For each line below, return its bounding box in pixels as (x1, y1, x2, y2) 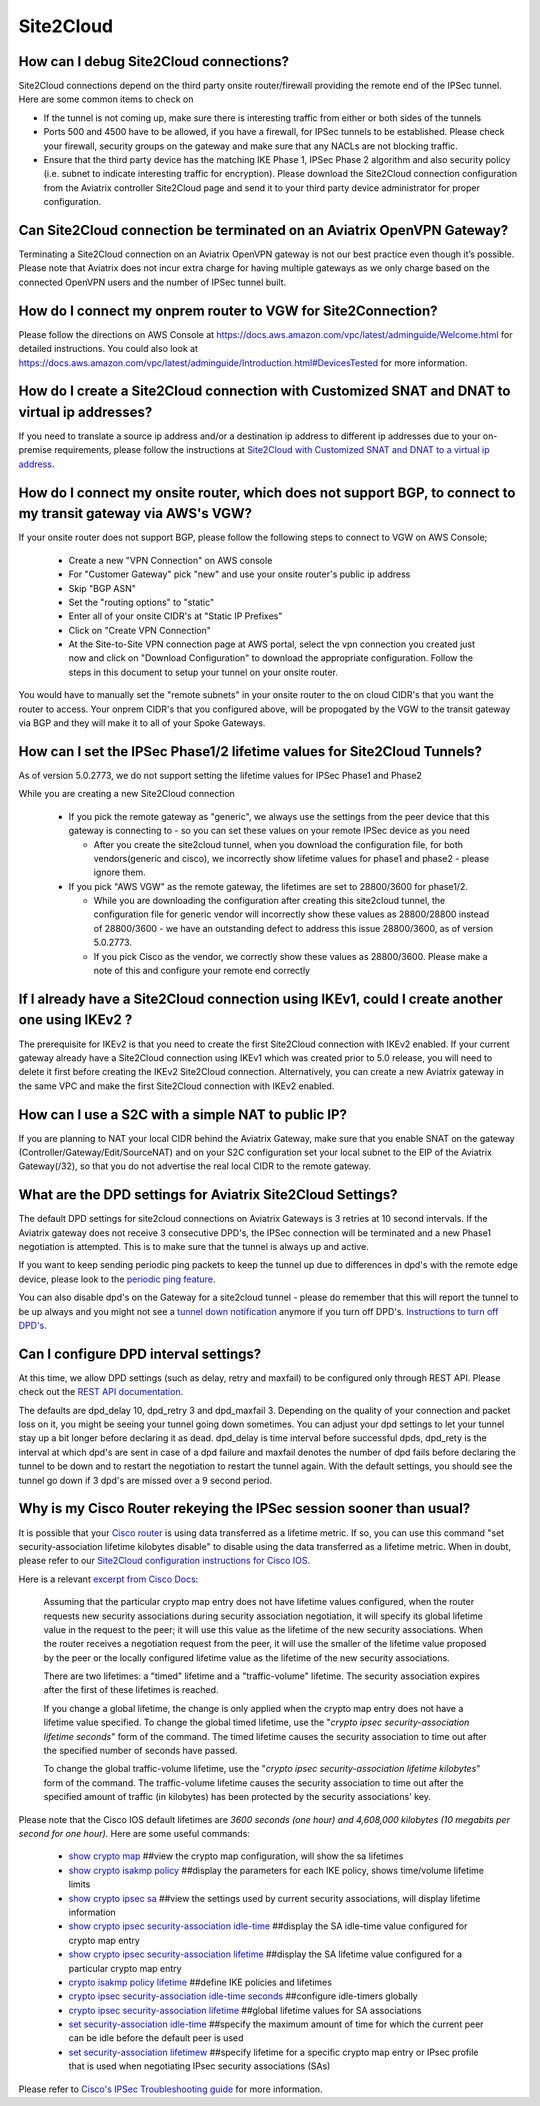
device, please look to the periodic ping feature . (18, 1273, 216, 1285)
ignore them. (93, 866, 147, 879)
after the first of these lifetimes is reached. (43, 1684, 219, 1696)
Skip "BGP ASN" (68, 582, 137, 594)
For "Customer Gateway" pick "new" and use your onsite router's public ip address (68, 568, 411, 580)
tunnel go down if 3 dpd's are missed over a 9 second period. (18, 1474, 273, 1486)
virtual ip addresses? (18, 403, 153, 420)
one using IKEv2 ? (18, 1011, 133, 1029)
